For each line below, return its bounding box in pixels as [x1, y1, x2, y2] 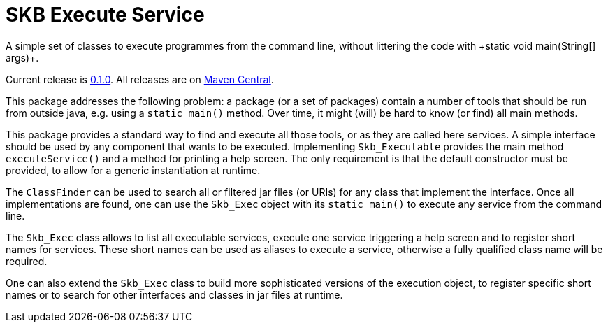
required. [6, 255, 48, 267]
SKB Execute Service [6, 3, 205, 27]
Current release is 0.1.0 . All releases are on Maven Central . [6, 73, 274, 85]
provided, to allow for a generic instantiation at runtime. [6, 164, 261, 176]
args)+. [6, 51, 39, 64]
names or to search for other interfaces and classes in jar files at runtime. [6, 288, 343, 301]
